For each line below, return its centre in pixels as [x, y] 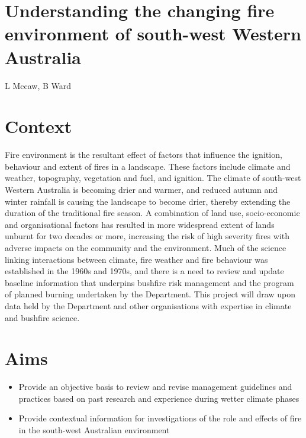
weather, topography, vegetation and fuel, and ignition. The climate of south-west [153, 178]
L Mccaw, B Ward [38, 85]
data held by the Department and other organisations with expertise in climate [148, 305]
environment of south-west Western [153, 34]
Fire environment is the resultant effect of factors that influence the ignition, [144, 155]
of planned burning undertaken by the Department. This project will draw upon [150, 294]
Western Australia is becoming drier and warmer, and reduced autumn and [141, 189]
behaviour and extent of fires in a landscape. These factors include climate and [148, 166]
